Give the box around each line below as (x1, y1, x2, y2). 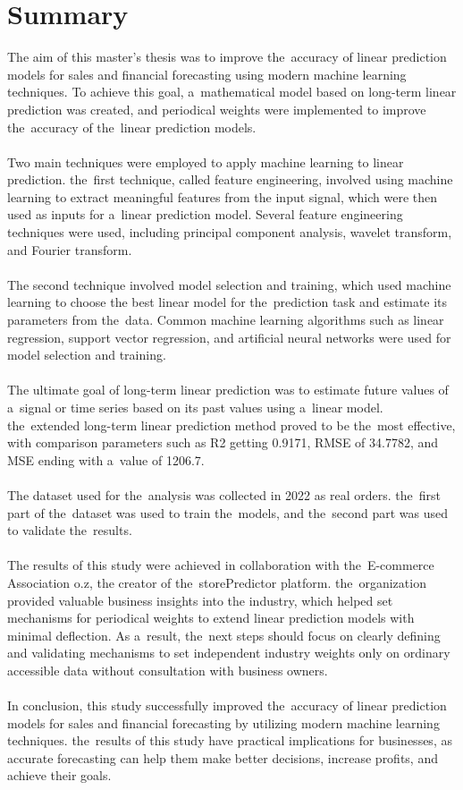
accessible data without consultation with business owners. (7, 660, 328, 679)
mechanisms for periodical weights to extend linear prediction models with (7, 608, 415, 627)
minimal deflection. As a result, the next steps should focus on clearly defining (7, 625, 441, 644)
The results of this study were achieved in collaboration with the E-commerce (7, 556, 434, 574)
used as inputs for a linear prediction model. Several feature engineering (7, 205, 403, 224)
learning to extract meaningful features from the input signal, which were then (7, 187, 438, 206)
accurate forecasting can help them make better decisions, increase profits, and (7, 748, 438, 767)
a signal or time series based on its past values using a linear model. (7, 398, 383, 416)
